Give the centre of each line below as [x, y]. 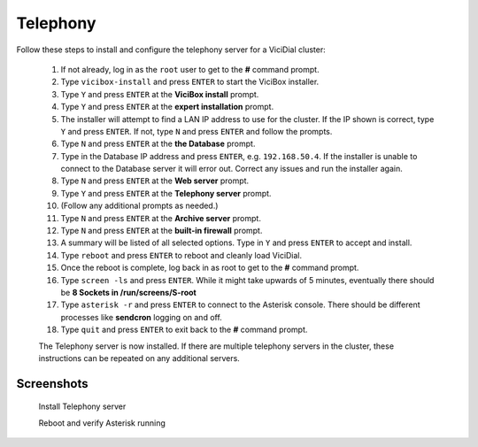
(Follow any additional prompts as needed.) [139, 206]
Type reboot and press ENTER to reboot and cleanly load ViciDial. [181, 255]
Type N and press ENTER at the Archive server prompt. [161, 218]
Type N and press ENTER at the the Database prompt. [158, 144]
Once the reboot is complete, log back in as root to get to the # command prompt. [210, 268]
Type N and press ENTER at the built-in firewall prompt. [162, 231]
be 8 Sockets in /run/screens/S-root [128, 292]
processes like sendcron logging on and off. [142, 317]
